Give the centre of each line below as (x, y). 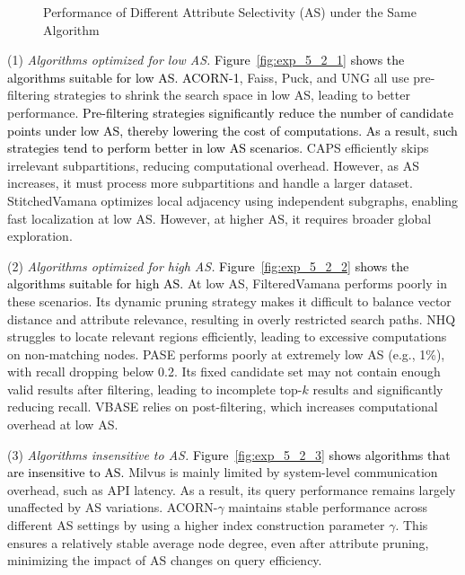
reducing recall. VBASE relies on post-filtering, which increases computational (223, 407)
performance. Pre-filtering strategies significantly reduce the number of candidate (230, 112)
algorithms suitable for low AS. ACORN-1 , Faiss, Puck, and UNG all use (208, 77)
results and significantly (378, 389)
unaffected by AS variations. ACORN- (113, 507)
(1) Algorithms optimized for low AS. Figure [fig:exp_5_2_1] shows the (206, 60)
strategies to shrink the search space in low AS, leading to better (232, 95)
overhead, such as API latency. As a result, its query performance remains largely (232, 489)
